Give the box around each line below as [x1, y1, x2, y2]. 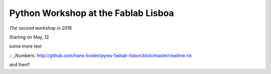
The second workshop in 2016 [9, 25, 72, 31]
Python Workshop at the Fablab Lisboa [9, 7, 174, 18]
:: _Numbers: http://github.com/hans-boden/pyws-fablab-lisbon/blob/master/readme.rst [9, 52, 192, 58]
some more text [9, 43, 42, 49]
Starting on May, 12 [9, 34, 50, 40]
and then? [9, 61, 30, 67]
